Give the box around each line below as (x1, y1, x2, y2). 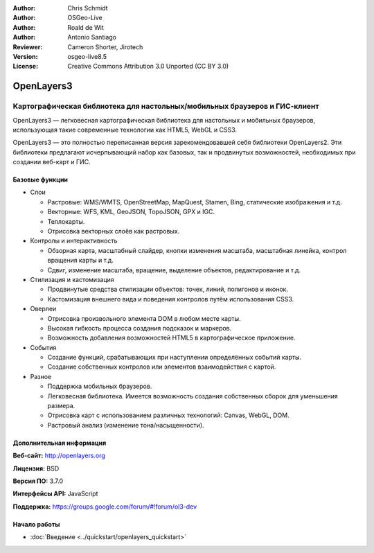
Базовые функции (12, 175, 69, 184)
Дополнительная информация (12, 439, 107, 447)
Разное (30, 372, 52, 380)
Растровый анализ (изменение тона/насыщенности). (47, 421, 204, 429)
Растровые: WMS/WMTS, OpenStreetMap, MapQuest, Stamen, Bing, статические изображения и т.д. (47, 197, 342, 206)
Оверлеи (30, 305, 57, 313)
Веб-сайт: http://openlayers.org (12, 451, 105, 460)
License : (12, 62, 38, 71)
